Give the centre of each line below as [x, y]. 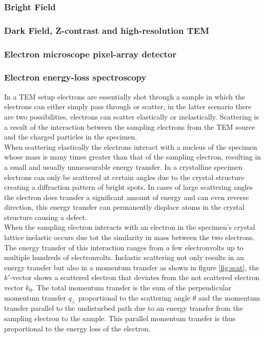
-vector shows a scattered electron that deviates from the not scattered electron [135, 277]
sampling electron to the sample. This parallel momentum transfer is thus [120, 318]
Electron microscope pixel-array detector [90, 54]
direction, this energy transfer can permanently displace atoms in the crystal [124, 207]
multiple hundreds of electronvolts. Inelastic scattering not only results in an [124, 257]
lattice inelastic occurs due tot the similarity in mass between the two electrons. [129, 237]
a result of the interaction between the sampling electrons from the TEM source [130, 126]
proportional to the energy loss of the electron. [77, 328]
